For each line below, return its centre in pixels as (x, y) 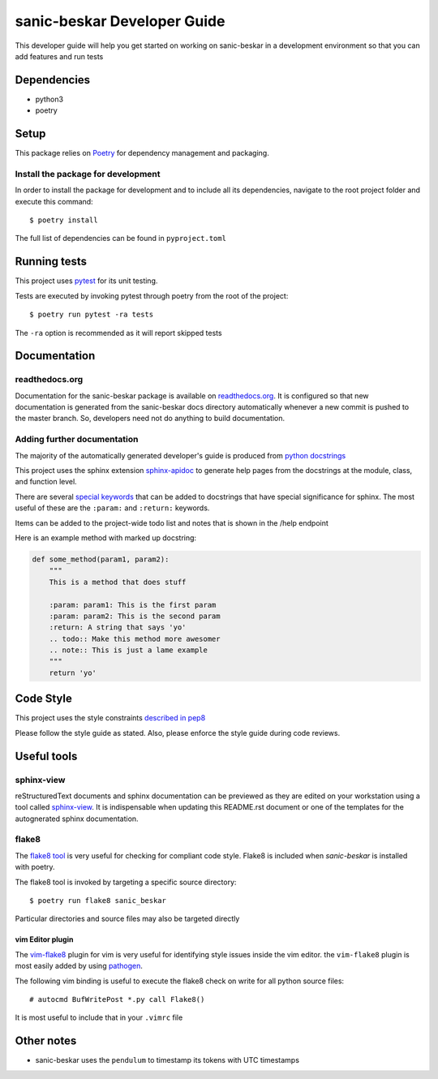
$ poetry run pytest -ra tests (92, 315)
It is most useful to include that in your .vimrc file (99, 1017)
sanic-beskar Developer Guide (120, 21)
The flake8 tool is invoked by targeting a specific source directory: (126, 882)
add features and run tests (59, 56)
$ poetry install (64, 220)
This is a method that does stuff (118, 582)
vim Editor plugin (44, 939)
